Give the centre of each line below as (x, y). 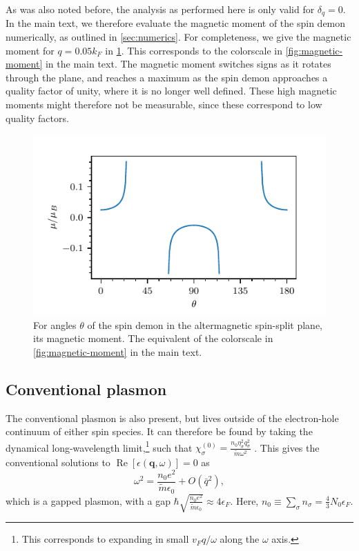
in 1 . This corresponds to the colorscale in (194, 50)
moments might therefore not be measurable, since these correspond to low (164, 104)
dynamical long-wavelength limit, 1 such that (99, 446)
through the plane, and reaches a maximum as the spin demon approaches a (167, 77)
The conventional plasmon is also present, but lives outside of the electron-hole (172, 418)
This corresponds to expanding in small (105, 539)
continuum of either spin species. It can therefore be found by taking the (159, 431)
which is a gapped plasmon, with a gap (88, 500)
